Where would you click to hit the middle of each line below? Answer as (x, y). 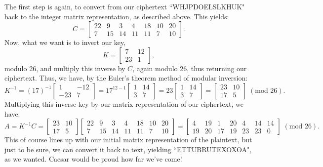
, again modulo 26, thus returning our (190, 68)
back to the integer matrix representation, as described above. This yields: (117, 16)
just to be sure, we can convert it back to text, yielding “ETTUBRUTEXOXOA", (128, 149)
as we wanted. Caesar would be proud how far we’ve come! (93, 159)
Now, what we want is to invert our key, (65, 42)
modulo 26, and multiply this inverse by (65, 68)
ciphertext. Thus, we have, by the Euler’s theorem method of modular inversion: (126, 78)
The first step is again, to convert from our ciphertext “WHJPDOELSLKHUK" (125, 6)
